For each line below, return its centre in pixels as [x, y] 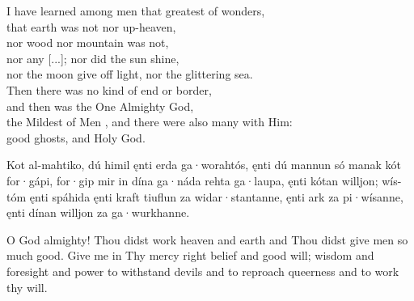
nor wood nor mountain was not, [88, 42]
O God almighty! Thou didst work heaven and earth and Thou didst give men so [207, 239]
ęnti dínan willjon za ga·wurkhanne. [98, 212]
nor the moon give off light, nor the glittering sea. [130, 74]
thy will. [27, 287]
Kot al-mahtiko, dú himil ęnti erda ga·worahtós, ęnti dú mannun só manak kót [204, 165]
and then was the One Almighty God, [100, 106]
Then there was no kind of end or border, [109, 89]
